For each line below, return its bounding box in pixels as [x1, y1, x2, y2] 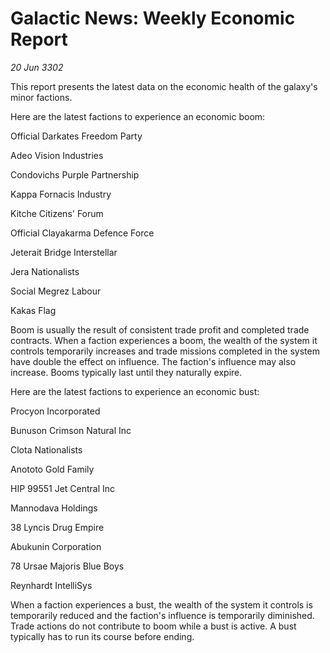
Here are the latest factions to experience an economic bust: [10, 385, 260, 397]
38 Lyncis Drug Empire [10, 521, 105, 533]
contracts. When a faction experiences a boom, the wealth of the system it [10, 334, 318, 346]
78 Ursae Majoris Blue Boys [10, 560, 125, 572]
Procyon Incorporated [10, 405, 101, 417]
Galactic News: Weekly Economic [10, 7, 296, 30]
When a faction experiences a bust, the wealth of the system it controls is [10, 598, 313, 611]
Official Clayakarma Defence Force [10, 227, 155, 239]
